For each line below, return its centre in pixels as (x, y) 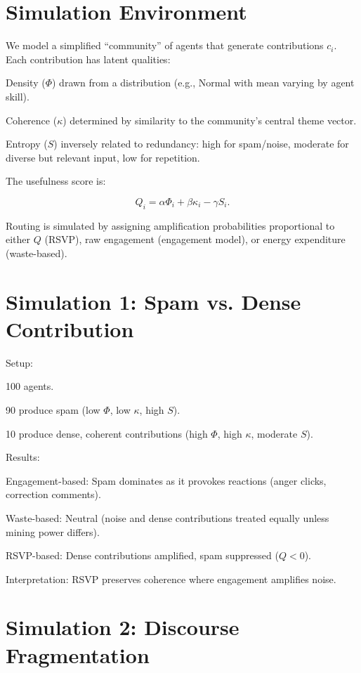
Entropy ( (27, 144)
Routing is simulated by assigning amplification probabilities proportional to (170, 225)
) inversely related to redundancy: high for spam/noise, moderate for (201, 144)
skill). (18, 96)
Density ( (26, 83)
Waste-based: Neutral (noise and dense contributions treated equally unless (168, 517)
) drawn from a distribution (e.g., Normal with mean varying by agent (203, 83)
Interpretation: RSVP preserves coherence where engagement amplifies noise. (171, 579)
